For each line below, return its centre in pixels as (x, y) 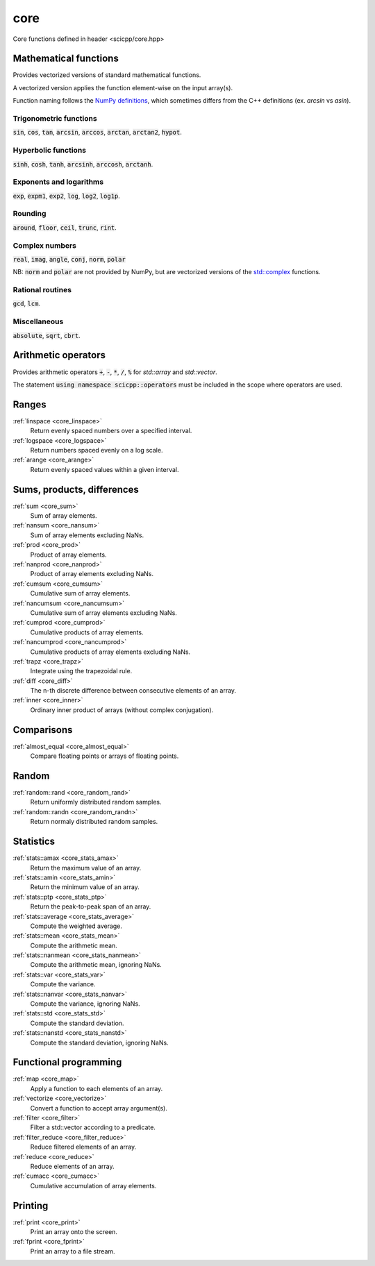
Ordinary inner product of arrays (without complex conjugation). (122, 710)
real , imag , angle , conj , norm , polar (69, 259)
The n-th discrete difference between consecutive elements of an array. (133, 691)
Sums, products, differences (76, 489)
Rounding (30, 214)
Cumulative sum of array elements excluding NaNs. (103, 613)
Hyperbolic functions (50, 151)
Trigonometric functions (55, 118)
